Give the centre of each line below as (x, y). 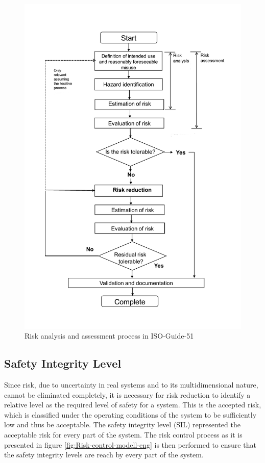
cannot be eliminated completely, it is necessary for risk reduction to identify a (127, 394)
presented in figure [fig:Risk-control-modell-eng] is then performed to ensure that (130, 444)
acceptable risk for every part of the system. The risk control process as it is (123, 434)
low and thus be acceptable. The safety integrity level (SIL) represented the (122, 425)
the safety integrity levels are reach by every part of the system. (104, 455)
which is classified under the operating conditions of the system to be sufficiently (130, 414)
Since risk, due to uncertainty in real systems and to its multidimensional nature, (131, 384)
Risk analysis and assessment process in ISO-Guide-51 (109, 336)
